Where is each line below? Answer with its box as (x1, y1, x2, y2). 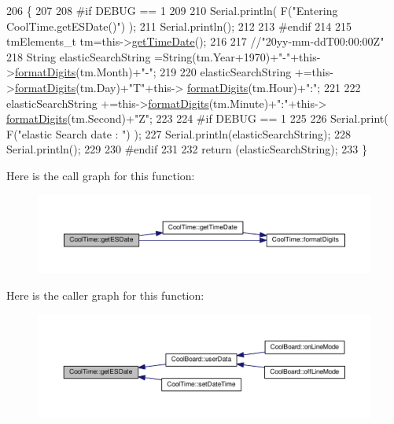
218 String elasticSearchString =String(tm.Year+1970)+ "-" (6, 48, 291, 65)
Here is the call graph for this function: (6, 167, 195, 183)
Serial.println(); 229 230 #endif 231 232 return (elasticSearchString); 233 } (6, 141, 367, 157)
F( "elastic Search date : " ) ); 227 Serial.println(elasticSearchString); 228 (6, 125, 352, 142)
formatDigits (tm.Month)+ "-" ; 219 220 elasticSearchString (14, 64, 292, 80)
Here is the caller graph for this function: (6, 286, 204, 303)
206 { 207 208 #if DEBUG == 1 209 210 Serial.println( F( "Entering (6, 2, 338, 18)
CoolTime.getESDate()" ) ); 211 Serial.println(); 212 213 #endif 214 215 (6, 17, 352, 34)
